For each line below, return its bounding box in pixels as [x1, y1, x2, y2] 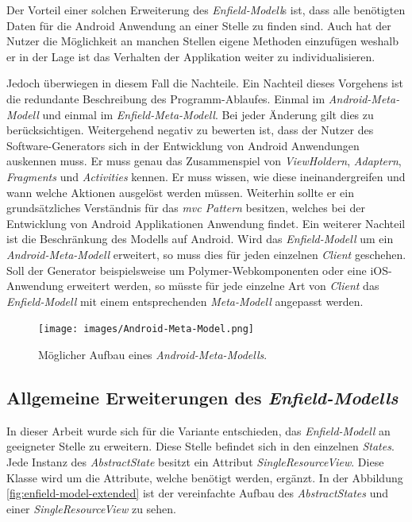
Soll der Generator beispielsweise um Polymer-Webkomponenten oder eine [6, 261, 367, 278]
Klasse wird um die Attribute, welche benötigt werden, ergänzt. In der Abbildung [6, 469, 403, 485]
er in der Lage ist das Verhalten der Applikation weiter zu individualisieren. [6, 48, 375, 64]
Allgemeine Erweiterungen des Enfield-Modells [6, 385, 399, 409]
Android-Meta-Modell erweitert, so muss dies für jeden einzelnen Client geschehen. [6, 246, 406, 262]
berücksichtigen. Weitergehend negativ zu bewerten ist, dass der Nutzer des [6, 122, 374, 138]
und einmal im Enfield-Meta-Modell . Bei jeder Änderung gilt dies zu [42, 106, 374, 122]
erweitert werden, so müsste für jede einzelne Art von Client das [67, 277, 379, 294]
